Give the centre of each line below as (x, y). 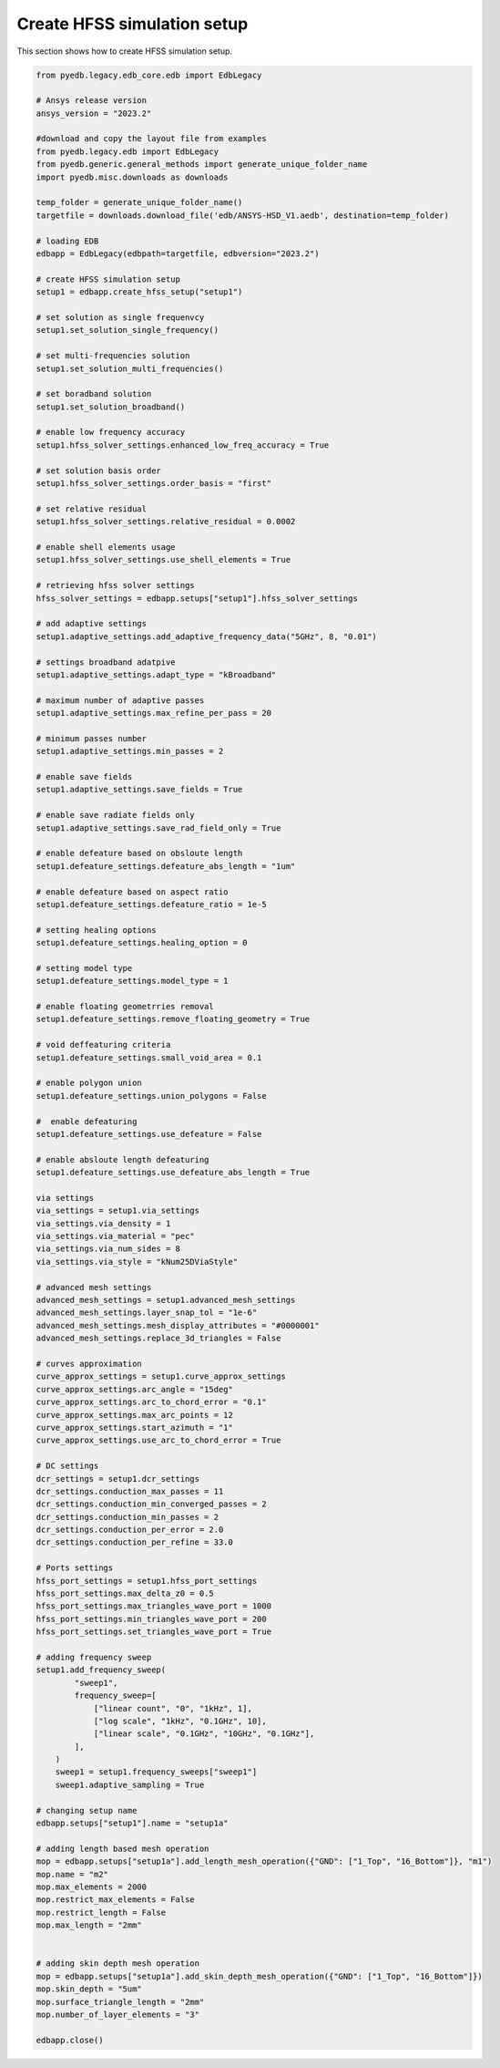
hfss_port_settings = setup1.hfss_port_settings (147, 1581)
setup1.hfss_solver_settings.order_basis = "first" (154, 484)
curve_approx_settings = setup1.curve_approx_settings (161, 1376)
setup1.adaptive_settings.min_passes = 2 (130, 751)
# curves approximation (89, 1364)
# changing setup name (87, 1810)
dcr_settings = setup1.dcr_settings (118, 1479)
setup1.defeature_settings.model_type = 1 (132, 981)
